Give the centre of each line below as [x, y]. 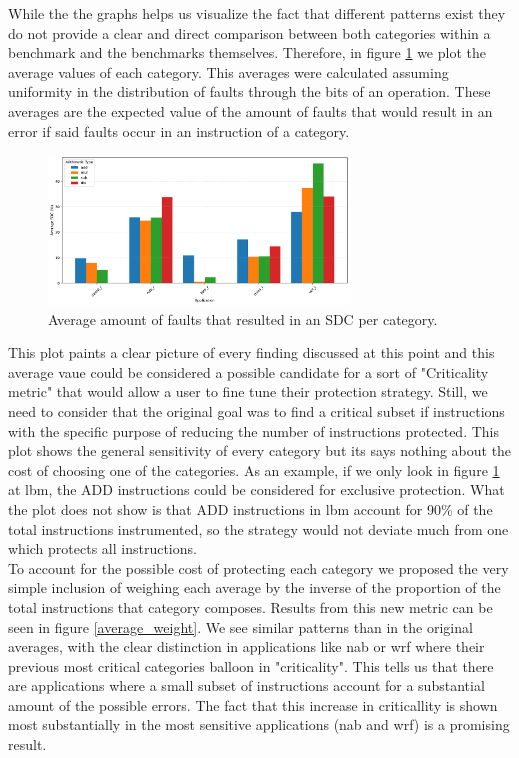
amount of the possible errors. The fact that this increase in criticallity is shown [253, 704]
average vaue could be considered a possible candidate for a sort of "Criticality [248, 371]
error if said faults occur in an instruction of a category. [179, 130]
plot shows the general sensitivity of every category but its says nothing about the [260, 450]
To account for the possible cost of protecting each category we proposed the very [258, 567]
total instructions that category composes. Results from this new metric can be [250, 606]
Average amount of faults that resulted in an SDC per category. [243, 318]
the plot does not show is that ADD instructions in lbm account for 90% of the [250, 508]
